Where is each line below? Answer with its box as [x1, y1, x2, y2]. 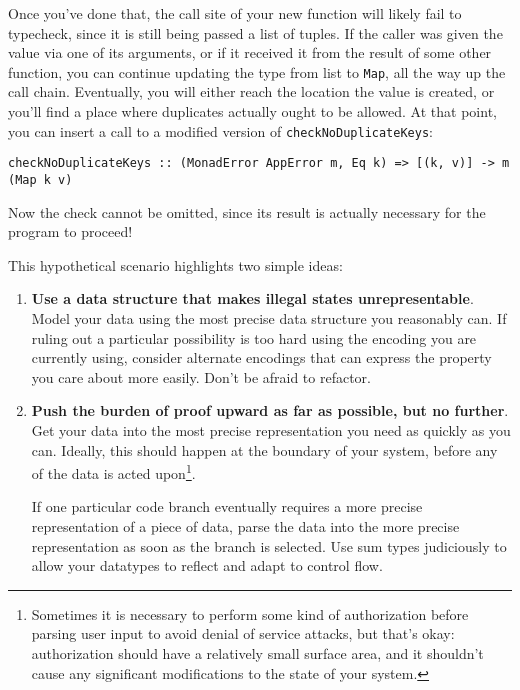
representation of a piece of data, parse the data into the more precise [31, 515, 460, 536]
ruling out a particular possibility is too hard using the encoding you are [31, 327, 477, 348]
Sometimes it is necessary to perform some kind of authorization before [31, 603, 469, 624]
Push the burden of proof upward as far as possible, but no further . [31, 400, 509, 421]
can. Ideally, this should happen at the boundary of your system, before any [31, 439, 498, 460]
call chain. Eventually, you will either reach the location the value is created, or [8, 81, 495, 102]
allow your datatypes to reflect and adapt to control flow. [31, 555, 383, 576]
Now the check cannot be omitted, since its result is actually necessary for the [8, 201, 486, 222]
